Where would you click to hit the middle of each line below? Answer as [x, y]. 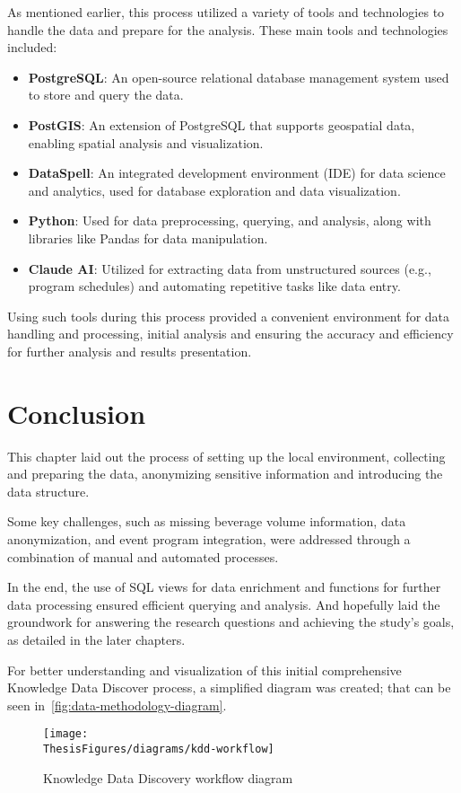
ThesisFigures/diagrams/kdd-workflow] [159, 749]
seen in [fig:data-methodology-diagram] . [117, 705]
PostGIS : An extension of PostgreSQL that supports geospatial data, [222, 124]
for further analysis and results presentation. [130, 351]
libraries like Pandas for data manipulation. [148, 238]
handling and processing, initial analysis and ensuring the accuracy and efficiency [230, 334]
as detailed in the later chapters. [96, 639]
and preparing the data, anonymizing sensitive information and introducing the [225, 474]
